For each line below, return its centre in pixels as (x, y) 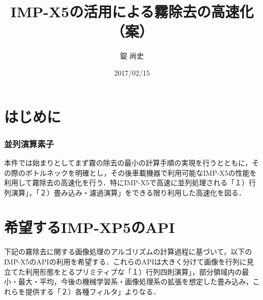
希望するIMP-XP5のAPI (90, 227)
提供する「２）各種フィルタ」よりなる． (93, 291)
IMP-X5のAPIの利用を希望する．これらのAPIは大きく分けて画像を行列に (125, 261)
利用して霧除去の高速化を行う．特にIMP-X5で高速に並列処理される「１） (127, 182)
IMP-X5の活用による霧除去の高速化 (132, 11)
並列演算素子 (29, 143)
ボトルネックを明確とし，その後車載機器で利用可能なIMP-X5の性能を (141, 172)
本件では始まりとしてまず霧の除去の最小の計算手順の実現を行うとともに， (128, 162)
